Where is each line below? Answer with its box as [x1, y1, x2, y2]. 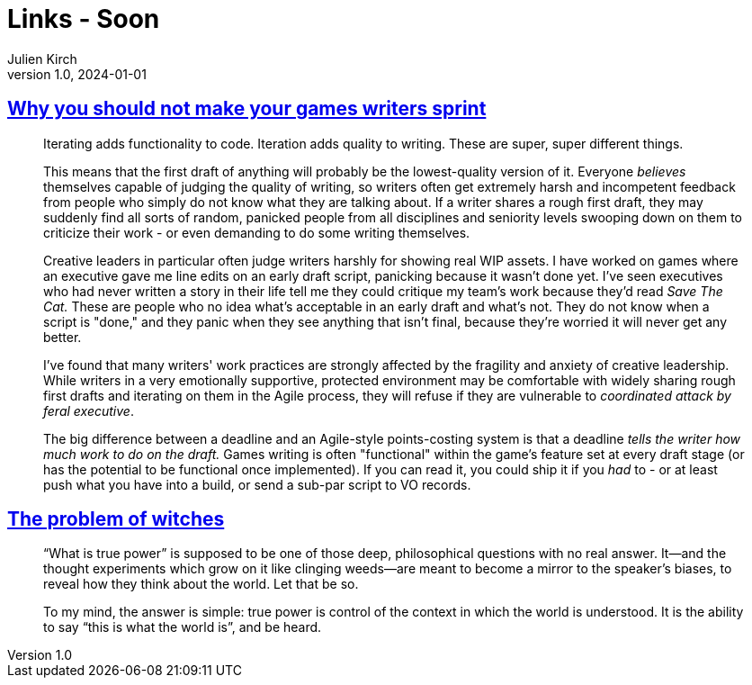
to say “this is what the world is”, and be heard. [43, 619, 322, 635]
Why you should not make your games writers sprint [7, 97, 487, 121]
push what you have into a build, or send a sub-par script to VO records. [43, 476, 471, 492]
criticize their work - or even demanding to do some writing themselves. [43, 224, 470, 240]
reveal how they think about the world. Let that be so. [43, 576, 359, 592]
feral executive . [43, 402, 134, 419]
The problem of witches [7, 508, 225, 531]
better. [43, 329, 82, 345]
